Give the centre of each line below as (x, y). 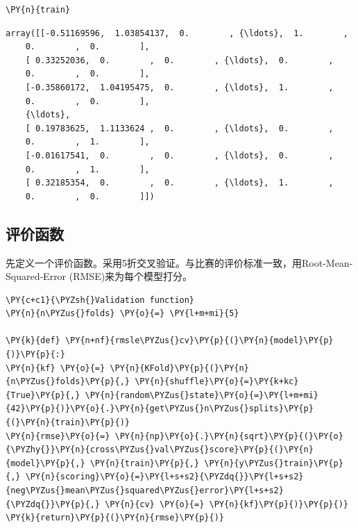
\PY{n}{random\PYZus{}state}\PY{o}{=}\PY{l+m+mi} (202, 395)
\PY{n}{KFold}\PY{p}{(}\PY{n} (179, 368)
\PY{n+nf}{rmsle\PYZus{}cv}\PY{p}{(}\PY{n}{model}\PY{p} (199, 341)
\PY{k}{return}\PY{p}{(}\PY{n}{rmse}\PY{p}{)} (115, 518)
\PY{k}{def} (33, 341)
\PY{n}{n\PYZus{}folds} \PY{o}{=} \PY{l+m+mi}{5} (122, 314)
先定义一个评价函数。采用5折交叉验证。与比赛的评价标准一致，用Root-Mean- (179, 262)
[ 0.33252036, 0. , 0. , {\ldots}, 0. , (179, 60)
